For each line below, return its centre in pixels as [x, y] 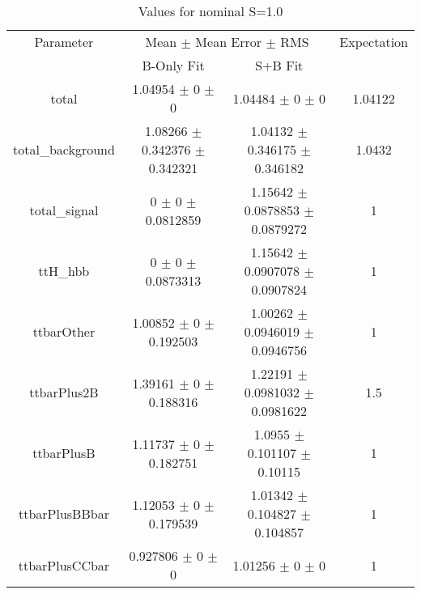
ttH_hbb [64, 271]
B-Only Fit [173, 65]
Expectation [374, 42]
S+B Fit [279, 65]
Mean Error [229, 42]
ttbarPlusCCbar [64, 565]
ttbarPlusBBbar [64, 513]
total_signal [64, 210]
